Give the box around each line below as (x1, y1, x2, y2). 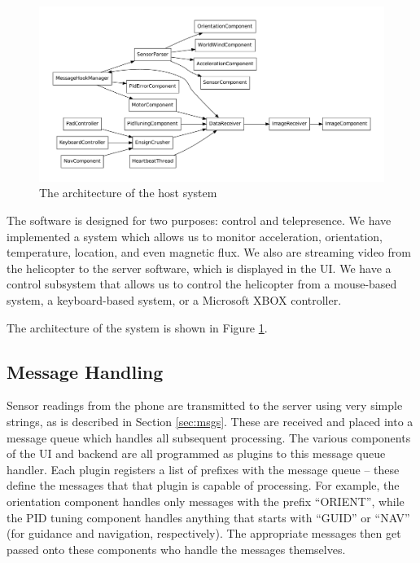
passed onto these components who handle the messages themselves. (7, 540, 346, 557)
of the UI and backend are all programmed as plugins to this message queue (7, 445, 386, 462)
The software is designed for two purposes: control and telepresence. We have (7, 212, 392, 229)
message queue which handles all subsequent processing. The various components (7, 429, 411, 446)
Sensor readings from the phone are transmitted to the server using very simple (7, 397, 403, 414)
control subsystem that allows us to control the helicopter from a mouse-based (7, 275, 397, 292)
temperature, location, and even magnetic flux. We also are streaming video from (7, 244, 411, 261)
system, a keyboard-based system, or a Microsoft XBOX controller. (7, 292, 342, 309)
